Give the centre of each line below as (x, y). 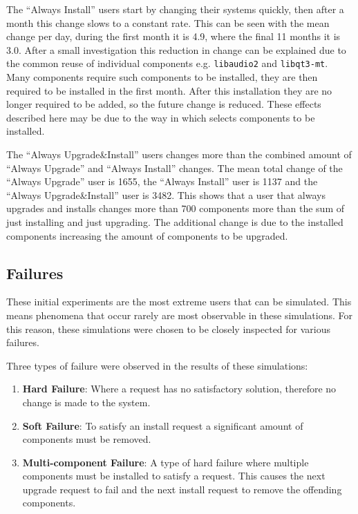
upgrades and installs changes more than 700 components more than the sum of (176, 208)
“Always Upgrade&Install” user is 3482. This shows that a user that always (166, 194)
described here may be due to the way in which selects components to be (161, 117)
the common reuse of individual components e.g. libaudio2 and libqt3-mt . (167, 63)
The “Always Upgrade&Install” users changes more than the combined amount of (179, 154)
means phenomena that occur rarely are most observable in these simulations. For (179, 315)
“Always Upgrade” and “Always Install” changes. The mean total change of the (175, 168)
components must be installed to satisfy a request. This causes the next (174, 476)
